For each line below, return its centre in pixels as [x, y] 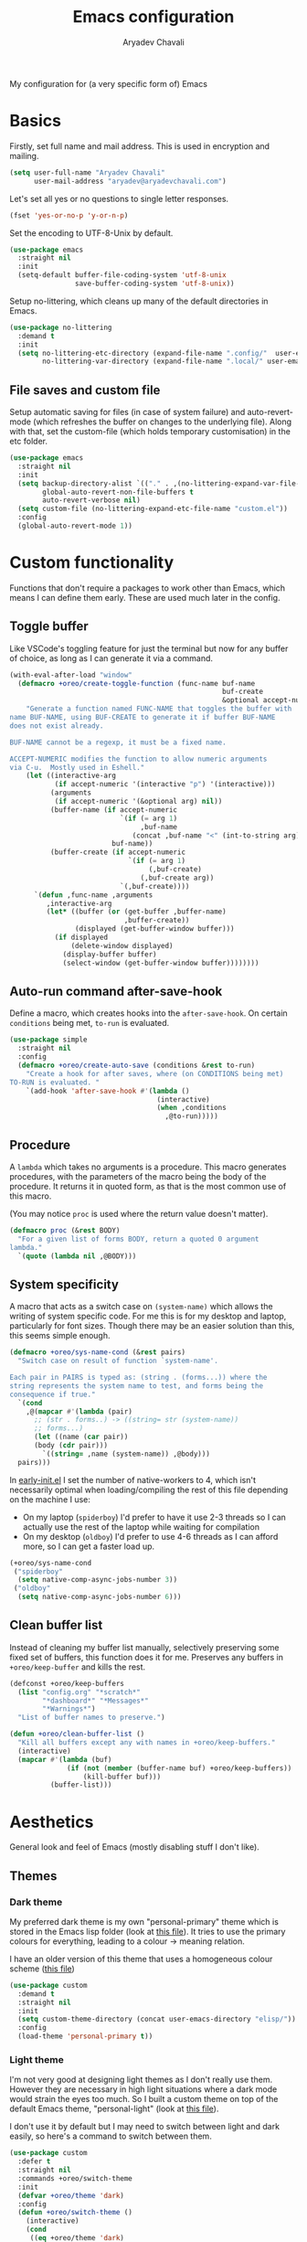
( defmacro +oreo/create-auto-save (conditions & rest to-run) [137, 1065]
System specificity [64, 1284]
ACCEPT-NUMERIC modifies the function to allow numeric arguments [138, 759]
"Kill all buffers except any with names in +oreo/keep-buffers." [147, 1743]
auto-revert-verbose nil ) [92, 500]
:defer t [34, 2162]
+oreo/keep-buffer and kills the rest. [78, 1667]
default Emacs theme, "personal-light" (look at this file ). [114, 2109]
